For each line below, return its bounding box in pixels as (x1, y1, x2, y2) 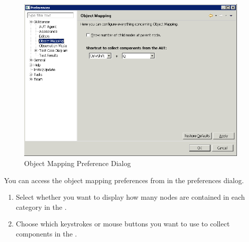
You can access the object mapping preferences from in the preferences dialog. (4, 175, 244, 185)
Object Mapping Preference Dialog (24, 158, 131, 169)
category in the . (16, 201, 67, 212)
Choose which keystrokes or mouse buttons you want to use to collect (16, 218, 230, 229)
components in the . (16, 228, 77, 239)
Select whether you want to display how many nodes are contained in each (16, 192, 245, 202)
